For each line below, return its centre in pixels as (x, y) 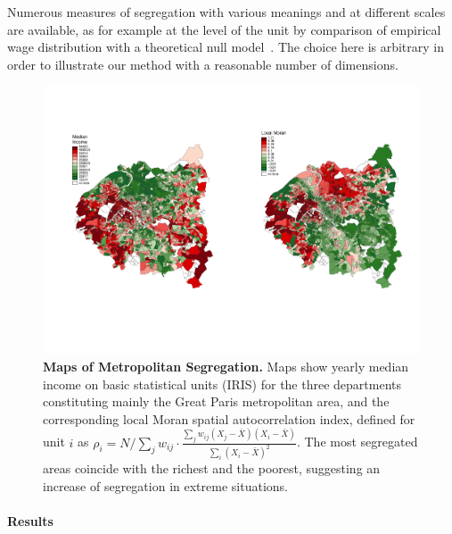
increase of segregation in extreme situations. (165, 486)
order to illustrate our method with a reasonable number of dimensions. (203, 64)
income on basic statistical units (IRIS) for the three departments (222, 384)
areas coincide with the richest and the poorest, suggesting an (212, 468)
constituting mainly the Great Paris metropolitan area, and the (216, 401)
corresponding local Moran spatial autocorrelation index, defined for (229, 418)
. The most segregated (357, 442)
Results (30, 521)
